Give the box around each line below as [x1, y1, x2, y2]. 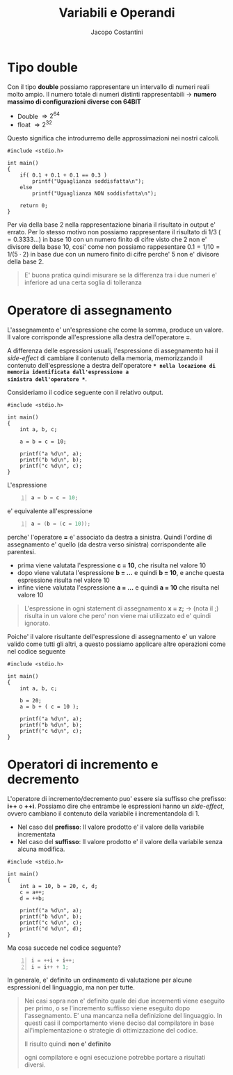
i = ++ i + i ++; [31, 957, 75, 964]
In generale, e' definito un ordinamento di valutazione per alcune [7, 976, 193, 985]
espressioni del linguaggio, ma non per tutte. [7, 983, 136, 992]
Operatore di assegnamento [7, 302, 172, 318]
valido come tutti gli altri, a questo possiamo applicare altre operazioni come [7, 640, 226, 648]
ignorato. [24, 619, 51, 627]
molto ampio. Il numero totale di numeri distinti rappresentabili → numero [7, 90, 217, 98]
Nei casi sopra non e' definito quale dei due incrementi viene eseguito [24, 996, 225, 1005]
